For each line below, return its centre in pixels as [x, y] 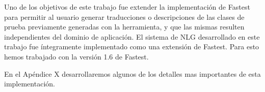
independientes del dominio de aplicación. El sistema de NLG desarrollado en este [132, 36]
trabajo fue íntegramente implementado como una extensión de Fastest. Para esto [132, 47]
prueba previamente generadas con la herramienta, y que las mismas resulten [124, 27]
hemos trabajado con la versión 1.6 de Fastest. [76, 56]
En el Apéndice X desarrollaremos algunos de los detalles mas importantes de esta [132, 73]
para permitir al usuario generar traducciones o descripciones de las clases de [124, 17]
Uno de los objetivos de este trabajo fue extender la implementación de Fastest [127, 7]
